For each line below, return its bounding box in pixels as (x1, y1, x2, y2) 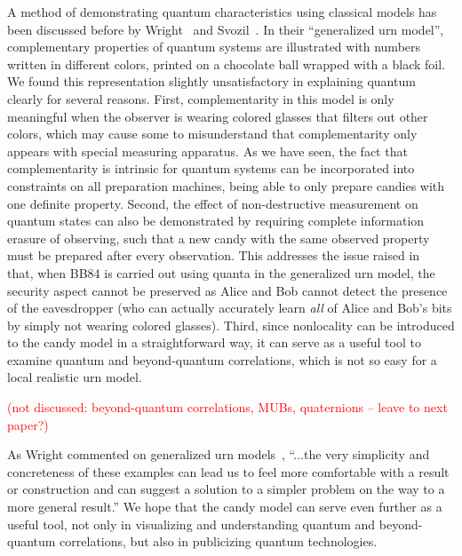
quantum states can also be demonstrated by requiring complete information (7, 211, 425, 230)
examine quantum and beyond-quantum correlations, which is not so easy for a (7, 350, 437, 369)
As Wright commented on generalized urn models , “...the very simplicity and (7, 445, 430, 464)
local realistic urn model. (7, 368, 142, 386)
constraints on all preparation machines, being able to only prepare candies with (7, 176, 445, 195)
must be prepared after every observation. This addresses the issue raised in (7, 246, 420, 265)
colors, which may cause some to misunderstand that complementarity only (7, 124, 418, 143)
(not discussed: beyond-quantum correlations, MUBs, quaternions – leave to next (7, 398, 448, 417)
